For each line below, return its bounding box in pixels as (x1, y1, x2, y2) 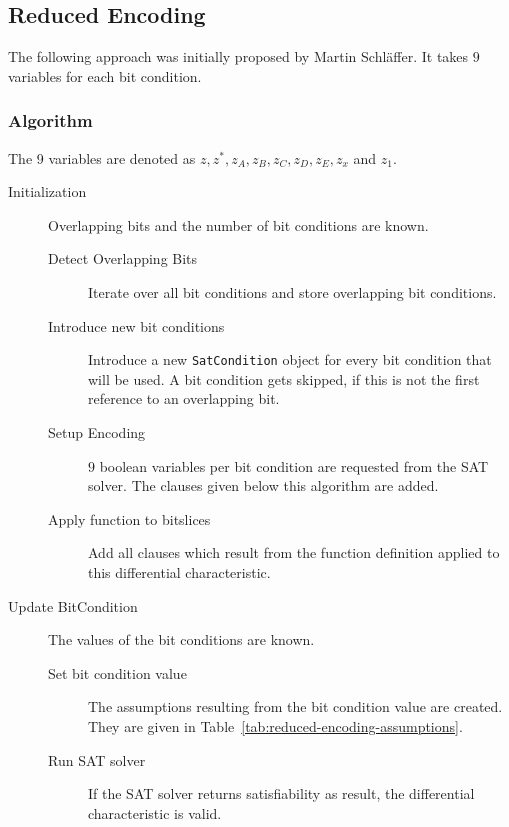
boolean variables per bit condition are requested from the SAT (99, 455, 489, 476)
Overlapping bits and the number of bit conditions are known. (48, 214, 429, 235)
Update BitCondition (8, 595, 138, 616)
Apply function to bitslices (48, 508, 211, 529)
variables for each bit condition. (8, 65, 202, 86)
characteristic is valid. (88, 802, 222, 823)
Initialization (8, 181, 87, 202)
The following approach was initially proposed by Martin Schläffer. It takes (8, 46, 469, 67)
